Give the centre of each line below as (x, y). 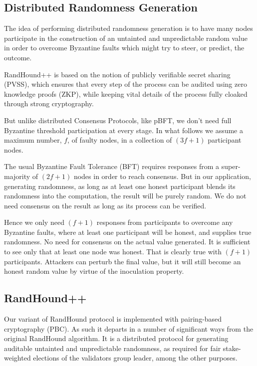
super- (231, 166)
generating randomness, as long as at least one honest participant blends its (120, 186)
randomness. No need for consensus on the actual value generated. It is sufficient (127, 242)
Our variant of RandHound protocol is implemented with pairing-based (113, 319)
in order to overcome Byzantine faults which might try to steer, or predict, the (124, 48)
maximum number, (33, 140)
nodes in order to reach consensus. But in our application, (162, 176)
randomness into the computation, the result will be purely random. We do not (125, 196)
